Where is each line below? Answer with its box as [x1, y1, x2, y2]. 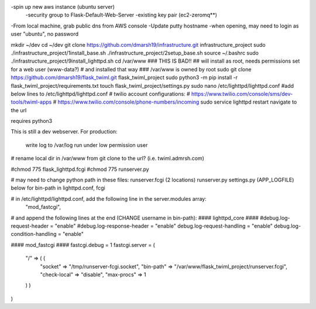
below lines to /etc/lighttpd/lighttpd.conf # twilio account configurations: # [11, 90, 190, 97]
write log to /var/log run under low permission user [25, 141, 148, 149]
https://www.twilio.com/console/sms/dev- [191, 90, 293, 97]
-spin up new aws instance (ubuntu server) [11, 4, 115, 10]
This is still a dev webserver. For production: [11, 128, 118, 135]
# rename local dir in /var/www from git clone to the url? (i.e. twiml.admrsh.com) [11, 155, 205, 162]
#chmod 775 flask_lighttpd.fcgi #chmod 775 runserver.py [11, 166, 149, 173]
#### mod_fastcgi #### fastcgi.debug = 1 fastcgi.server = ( [11, 241, 155, 248]
